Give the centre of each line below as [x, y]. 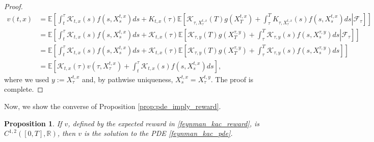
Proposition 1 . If [33, 123]
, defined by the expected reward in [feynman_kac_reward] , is [164, 123]
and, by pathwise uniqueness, [128, 79]
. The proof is [232, 79]
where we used [27, 79]
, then [66, 133]
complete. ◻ [24, 89]
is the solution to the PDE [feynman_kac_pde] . [158, 133]
